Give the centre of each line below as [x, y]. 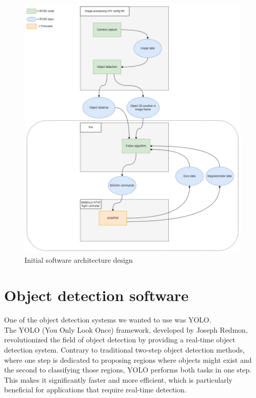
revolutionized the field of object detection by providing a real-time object [120, 340]
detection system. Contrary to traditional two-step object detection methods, [124, 349]
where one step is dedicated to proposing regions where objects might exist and [128, 359]
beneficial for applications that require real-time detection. [95, 390]
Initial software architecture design [79, 260]
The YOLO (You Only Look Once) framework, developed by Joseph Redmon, [126, 329]
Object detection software [96, 295]
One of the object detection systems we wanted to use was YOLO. [108, 320]
